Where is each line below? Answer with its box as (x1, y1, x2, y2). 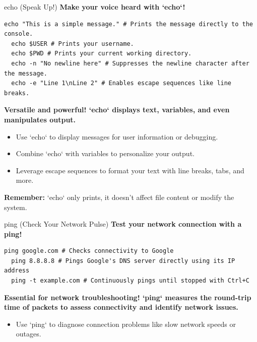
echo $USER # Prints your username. (11, 40, 134, 47)
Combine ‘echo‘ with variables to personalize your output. (16, 148, 195, 159)
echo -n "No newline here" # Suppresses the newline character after (11, 59, 249, 67)
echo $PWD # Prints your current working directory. (11, 50, 192, 57)
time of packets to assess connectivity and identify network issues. (4, 302, 238, 312)
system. (4, 201, 27, 212)
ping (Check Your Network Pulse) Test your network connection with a (4, 219, 242, 229)
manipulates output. (4, 114, 76, 124)
